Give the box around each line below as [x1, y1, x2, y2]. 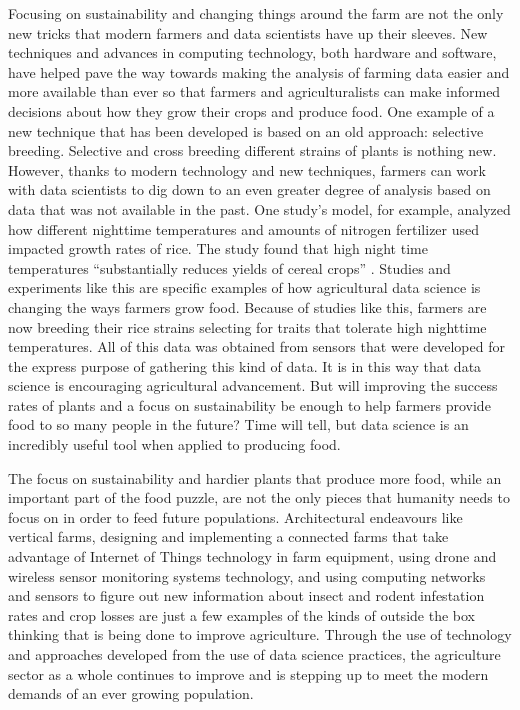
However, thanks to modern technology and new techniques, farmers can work [8, 159, 486, 180]
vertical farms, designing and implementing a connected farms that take [8, 526, 449, 547]
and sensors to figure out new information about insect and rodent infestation [8, 585, 485, 606]
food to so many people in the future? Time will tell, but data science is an [8, 414, 469, 435]
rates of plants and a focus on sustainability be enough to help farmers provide [8, 394, 491, 415]
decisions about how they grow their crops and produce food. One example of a [8, 100, 495, 121]
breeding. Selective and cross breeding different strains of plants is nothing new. [8, 140, 497, 161]
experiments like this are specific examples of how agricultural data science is [8, 277, 481, 298]
